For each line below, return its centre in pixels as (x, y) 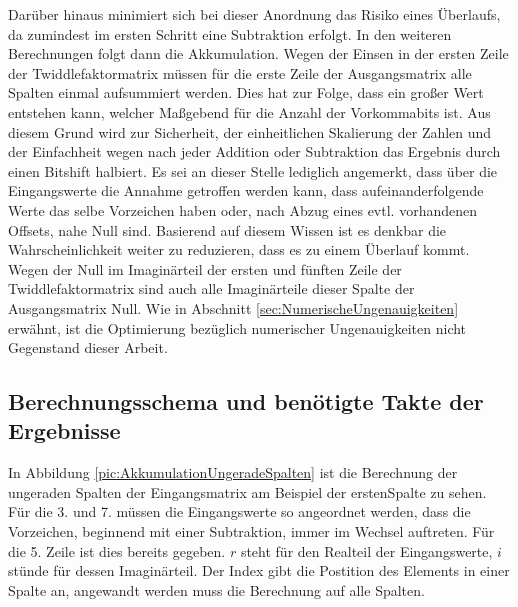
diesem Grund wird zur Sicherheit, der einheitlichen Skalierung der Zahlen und (250, 131)
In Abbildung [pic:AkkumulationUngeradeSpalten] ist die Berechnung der (233, 472)
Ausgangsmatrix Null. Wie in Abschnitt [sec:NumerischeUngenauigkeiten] (233, 307)
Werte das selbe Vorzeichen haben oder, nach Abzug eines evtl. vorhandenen (242, 209)
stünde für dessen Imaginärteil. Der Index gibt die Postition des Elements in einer (259, 570)
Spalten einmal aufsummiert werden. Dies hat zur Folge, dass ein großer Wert (246, 92)
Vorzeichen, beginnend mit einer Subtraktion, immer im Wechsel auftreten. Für (251, 531)
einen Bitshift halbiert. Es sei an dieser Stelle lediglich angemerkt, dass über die (253, 170)
